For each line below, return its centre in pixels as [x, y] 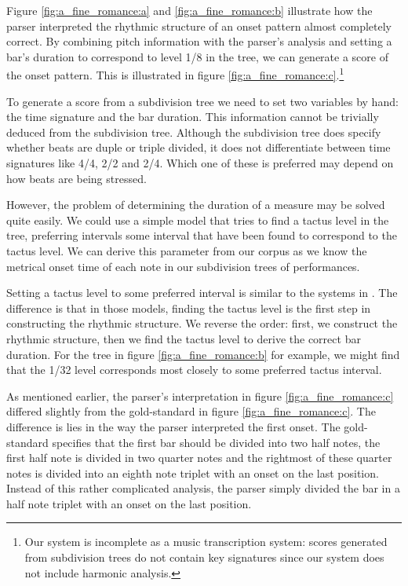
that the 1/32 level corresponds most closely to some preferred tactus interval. [194, 370]
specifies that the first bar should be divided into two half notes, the [216, 442]
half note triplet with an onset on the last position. [129, 503]
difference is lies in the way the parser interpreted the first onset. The [173, 426]
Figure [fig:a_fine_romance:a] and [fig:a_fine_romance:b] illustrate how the [189, 10]
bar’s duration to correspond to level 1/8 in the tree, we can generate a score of [197, 56]
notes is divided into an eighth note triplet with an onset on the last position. [193, 472]
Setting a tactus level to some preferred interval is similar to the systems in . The [202, 293]
